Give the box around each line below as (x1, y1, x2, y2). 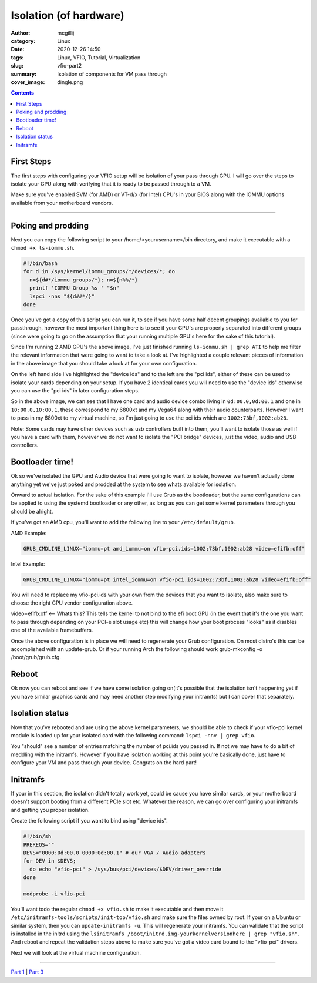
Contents (11, 89, 35, 96)
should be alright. (11, 508, 53, 515)
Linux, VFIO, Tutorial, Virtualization (57, 53, 141, 61)
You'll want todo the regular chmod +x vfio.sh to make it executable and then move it (11, 905, 224, 912)
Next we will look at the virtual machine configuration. (11, 949, 141, 956)
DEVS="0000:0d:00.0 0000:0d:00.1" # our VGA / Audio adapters (23, 849, 206, 856)
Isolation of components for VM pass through (57, 71, 167, 78)
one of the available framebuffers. (11, 626, 93, 634)
